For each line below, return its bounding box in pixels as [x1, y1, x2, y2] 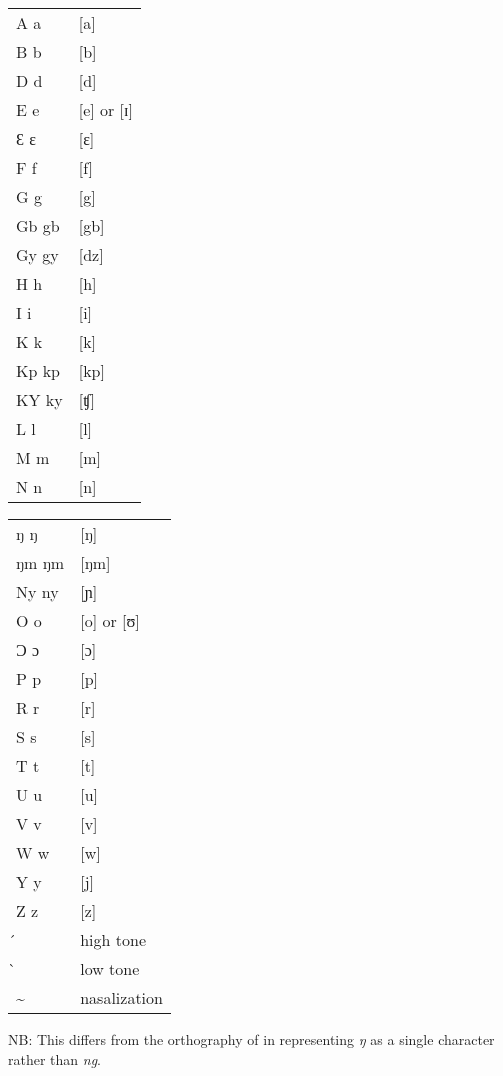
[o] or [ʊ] [80, 609, 140, 632]
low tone [80, 957, 140, 980]
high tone [80, 928, 146, 951]
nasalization [80, 986, 163, 1009]
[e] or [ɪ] [78, 98, 133, 121]
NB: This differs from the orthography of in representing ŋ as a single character [8, 1029, 495, 1049]
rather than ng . [8, 1048, 101, 1069]
